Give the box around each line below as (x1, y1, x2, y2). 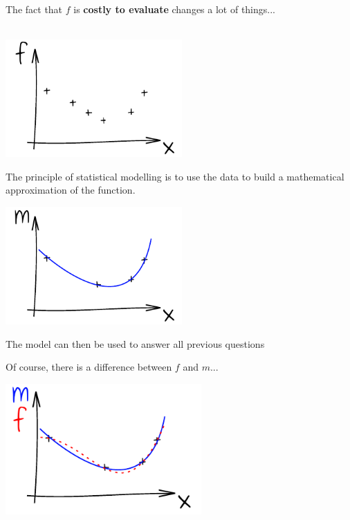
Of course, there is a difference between (6, 360, 172, 374)
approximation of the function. (6, 183, 136, 197)
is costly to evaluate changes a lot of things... (73, 2, 275, 16)
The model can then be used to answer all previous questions (6, 336, 265, 351)
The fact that (6, 2, 63, 16)
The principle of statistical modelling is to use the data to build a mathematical (6, 169, 344, 183)
